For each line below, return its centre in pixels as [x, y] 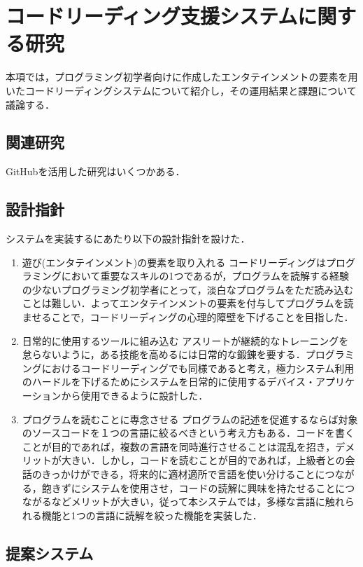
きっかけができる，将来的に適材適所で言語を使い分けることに [183, 474]
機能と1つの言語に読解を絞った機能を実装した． [152, 515]
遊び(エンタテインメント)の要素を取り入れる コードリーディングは [174, 262]
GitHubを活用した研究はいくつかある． [95, 171]
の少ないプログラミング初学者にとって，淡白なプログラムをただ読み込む [188, 289]
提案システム [50, 553]
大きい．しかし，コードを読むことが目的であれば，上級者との [203, 460]
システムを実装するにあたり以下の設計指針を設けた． [128, 239]
